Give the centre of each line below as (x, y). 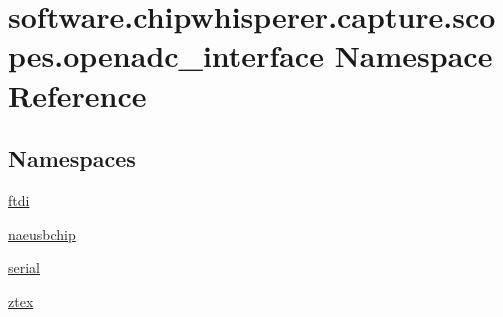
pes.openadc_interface (166, 55)
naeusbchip (42, 233)
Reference (77, 94)
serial (24, 267)
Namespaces (72, 158)
